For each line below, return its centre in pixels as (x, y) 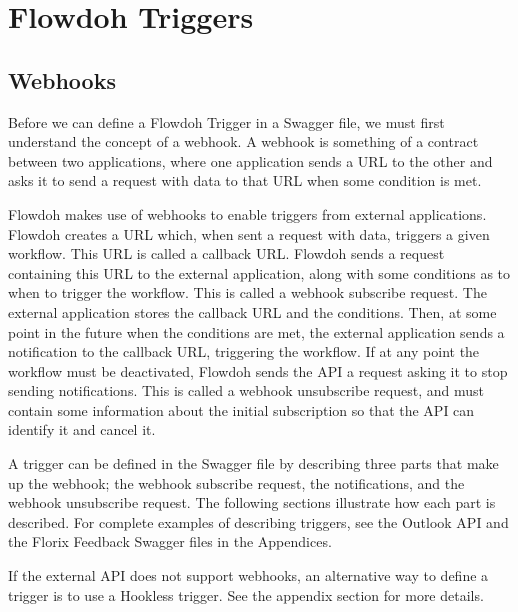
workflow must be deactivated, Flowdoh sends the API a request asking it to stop (258, 370)
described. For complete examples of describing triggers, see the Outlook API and (258, 521)
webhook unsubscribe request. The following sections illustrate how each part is (252, 502)
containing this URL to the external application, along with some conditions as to (259, 272)
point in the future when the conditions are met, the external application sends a (256, 331)
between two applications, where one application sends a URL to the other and (250, 160)
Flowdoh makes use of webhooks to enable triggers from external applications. (247, 213)
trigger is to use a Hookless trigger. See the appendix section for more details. (246, 594)
